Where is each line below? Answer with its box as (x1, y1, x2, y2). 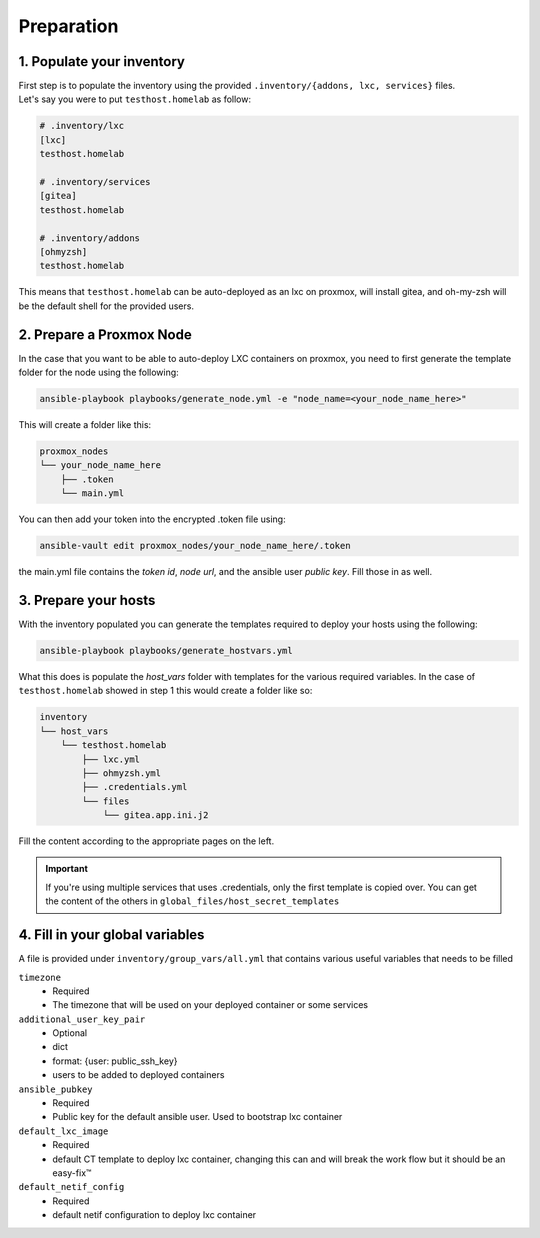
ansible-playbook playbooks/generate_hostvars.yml (39, 645, 294, 656)
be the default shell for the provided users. (18, 300, 195, 312)
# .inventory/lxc (39, 120, 125, 132)
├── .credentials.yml (81, 781, 188, 793)
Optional (52, 1027, 88, 1039)
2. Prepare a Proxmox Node (18, 326, 192, 343)
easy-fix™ (52, 1167, 92, 1179)
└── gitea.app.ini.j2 (102, 810, 209, 821)
